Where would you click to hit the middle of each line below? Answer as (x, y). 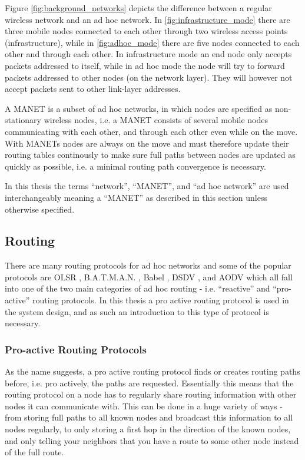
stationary (23, 120)
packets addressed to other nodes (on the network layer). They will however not (149, 77)
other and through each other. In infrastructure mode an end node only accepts (148, 54)
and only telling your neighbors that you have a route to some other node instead (152, 440)
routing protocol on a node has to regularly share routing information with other (151, 394)
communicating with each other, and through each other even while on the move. (151, 131)
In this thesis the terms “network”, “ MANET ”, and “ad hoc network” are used (147, 186)
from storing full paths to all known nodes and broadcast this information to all (149, 417)
